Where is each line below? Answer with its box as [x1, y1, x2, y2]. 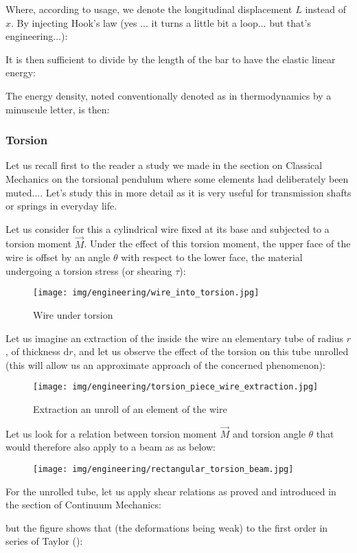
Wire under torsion [33, 308, 113, 321]
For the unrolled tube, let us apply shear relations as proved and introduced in [5, 484, 336, 498]
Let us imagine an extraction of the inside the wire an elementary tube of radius [5, 330, 344, 345]
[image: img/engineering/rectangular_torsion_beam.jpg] [33, 464, 294, 475]
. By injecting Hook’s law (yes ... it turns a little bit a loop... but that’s [11, 15, 311, 30]
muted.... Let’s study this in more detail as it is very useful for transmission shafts [5, 185, 352, 199]
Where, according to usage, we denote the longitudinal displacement [5, 2, 292, 16]
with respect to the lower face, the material [121, 250, 303, 264]
